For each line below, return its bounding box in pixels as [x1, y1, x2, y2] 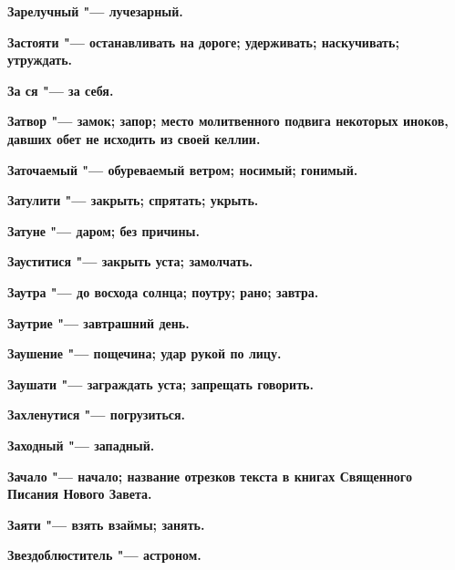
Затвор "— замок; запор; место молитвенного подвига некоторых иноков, [7, 111, 449, 130]
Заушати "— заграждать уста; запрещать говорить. [7, 374, 314, 393]
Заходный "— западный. [7, 435, 155, 454]
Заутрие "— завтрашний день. [7, 313, 190, 332]
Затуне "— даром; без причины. [7, 221, 200, 240]
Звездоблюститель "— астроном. [7, 545, 202, 565]
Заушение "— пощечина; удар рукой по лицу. [7, 344, 282, 363]
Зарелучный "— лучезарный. [7, 2, 183, 20]
